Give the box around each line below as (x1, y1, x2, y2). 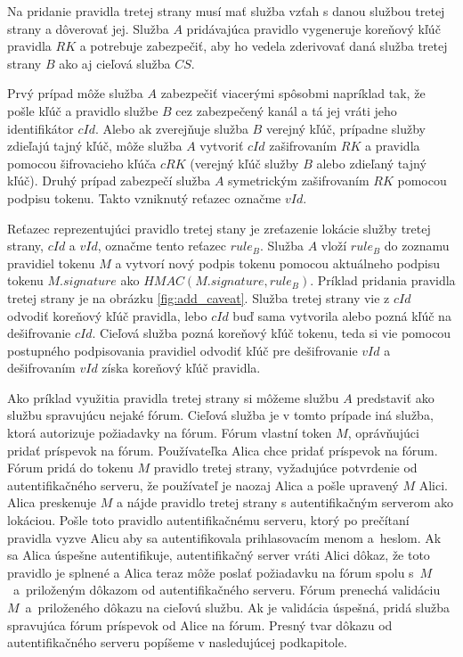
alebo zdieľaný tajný (316, 153, 426, 172)
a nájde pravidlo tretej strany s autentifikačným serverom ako (116, 493, 454, 512)
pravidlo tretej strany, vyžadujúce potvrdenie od (153, 458, 418, 477)
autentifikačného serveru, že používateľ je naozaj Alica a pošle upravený (7, 475, 399, 494)
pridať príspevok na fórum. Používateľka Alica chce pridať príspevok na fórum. (7, 440, 438, 459)
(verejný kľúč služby (190, 153, 299, 172)
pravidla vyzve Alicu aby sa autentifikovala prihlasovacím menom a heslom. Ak (7, 528, 442, 546)
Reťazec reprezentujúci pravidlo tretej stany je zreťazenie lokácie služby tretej (7, 218, 431, 237)
